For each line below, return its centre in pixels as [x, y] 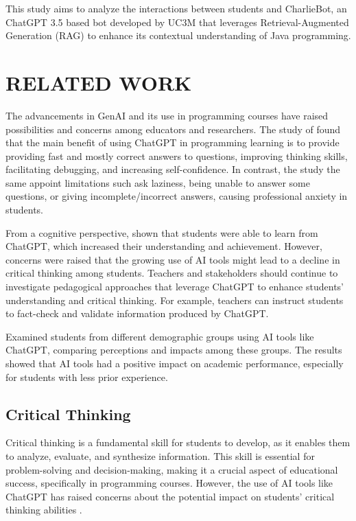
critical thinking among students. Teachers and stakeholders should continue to [172, 273]
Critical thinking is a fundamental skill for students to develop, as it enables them [178, 442]
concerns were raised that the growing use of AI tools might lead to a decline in [173, 259]
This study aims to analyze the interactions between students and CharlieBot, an [176, 8]
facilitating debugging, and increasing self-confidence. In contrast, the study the [173, 169]
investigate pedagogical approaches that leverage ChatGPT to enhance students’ [175, 287]
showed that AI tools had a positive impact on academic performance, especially [175, 363]
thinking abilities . [44, 510]
